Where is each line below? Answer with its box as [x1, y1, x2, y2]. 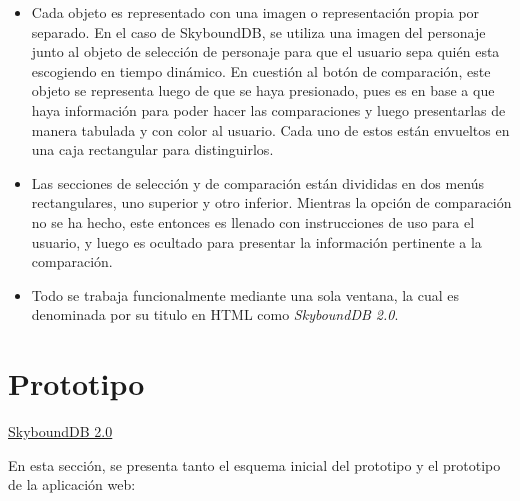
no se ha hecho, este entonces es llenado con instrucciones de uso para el [31, 211, 475, 232]
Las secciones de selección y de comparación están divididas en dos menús [31, 172, 485, 193]
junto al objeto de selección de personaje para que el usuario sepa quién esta [31, 41, 500, 62]
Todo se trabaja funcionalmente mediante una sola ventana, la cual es [31, 284, 460, 305]
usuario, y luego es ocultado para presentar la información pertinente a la [31, 231, 482, 252]
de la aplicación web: [8, 474, 136, 495]
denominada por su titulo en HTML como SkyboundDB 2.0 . [31, 304, 399, 325]
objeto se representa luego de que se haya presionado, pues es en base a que [31, 80, 495, 101]
